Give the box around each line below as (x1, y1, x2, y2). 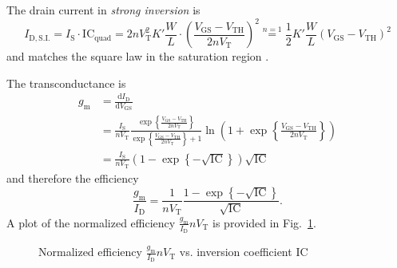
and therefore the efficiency (6, 169, 139, 186)
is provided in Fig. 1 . (212, 214, 316, 231)
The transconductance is (6, 74, 126, 91)
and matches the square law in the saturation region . (6, 48, 269, 65)
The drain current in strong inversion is (6, 2, 200, 18)
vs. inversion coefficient (179, 243, 292, 260)
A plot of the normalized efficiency (6, 214, 176, 231)
